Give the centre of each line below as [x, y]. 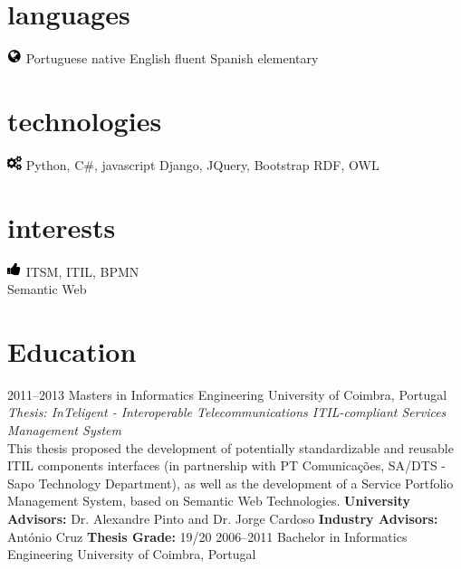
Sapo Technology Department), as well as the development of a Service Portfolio [230, 483]
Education [72, 351]
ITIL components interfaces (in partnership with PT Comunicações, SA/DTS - [226, 465]
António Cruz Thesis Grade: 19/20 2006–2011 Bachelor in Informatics [207, 536]
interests [62, 227]
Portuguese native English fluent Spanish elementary [172, 58]
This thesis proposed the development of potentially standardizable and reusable [230, 447]
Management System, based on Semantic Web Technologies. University [209, 501]
